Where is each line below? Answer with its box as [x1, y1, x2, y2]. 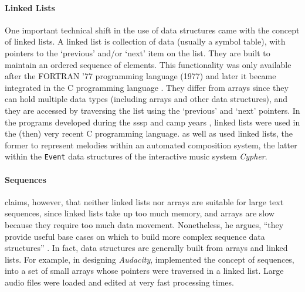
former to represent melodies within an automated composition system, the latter [5, 138, 297, 151]
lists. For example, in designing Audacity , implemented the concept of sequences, [5, 253, 294, 265]
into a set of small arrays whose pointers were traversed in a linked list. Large [5, 264, 284, 277]
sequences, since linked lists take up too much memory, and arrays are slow [5, 207, 274, 219]
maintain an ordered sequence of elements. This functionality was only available [5, 58, 292, 70]
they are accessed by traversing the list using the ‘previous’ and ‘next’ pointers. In [5, 104, 300, 116]
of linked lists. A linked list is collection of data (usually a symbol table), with [5, 35, 286, 47]
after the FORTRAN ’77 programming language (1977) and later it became [5, 70, 276, 82]
